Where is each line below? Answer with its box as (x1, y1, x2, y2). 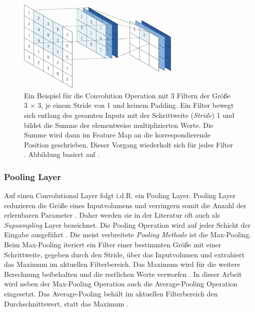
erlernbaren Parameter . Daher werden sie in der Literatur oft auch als (4, 210, 220, 220)
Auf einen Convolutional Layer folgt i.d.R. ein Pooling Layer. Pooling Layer (4, 190, 236, 201)
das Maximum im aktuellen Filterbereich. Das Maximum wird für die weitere (4, 259, 240, 269)
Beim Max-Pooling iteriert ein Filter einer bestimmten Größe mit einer (4, 239, 221, 250)
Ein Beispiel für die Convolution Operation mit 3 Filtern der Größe (24, 90, 230, 100)
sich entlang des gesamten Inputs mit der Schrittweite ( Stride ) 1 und (24, 109, 234, 120)
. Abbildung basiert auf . (24, 149, 100, 160)
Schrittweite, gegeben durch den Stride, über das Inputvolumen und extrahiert (4, 249, 245, 259)
